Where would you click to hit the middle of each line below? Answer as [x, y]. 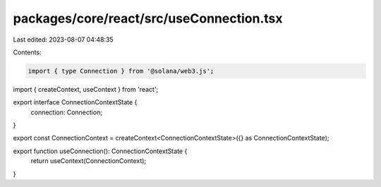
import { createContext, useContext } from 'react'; [86, 89]
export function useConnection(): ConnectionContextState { [100, 151]
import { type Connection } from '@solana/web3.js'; [121, 71]
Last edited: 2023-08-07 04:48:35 [63, 40]
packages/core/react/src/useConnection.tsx [148, 18]
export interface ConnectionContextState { [75, 102]
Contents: [27, 52]
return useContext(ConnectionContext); [89, 161]
